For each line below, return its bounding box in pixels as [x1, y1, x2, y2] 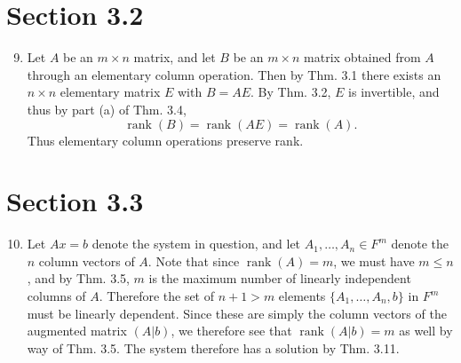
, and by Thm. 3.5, [27, 269, 130, 288]
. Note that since [147, 251, 240, 270]
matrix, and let [133, 48, 216, 67]
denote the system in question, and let [91, 234, 301, 253]
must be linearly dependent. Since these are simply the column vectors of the [27, 304, 447, 322]
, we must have [333, 251, 415, 270]
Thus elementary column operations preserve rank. [27, 130, 304, 149]
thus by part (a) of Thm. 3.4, [27, 99, 187, 118]
